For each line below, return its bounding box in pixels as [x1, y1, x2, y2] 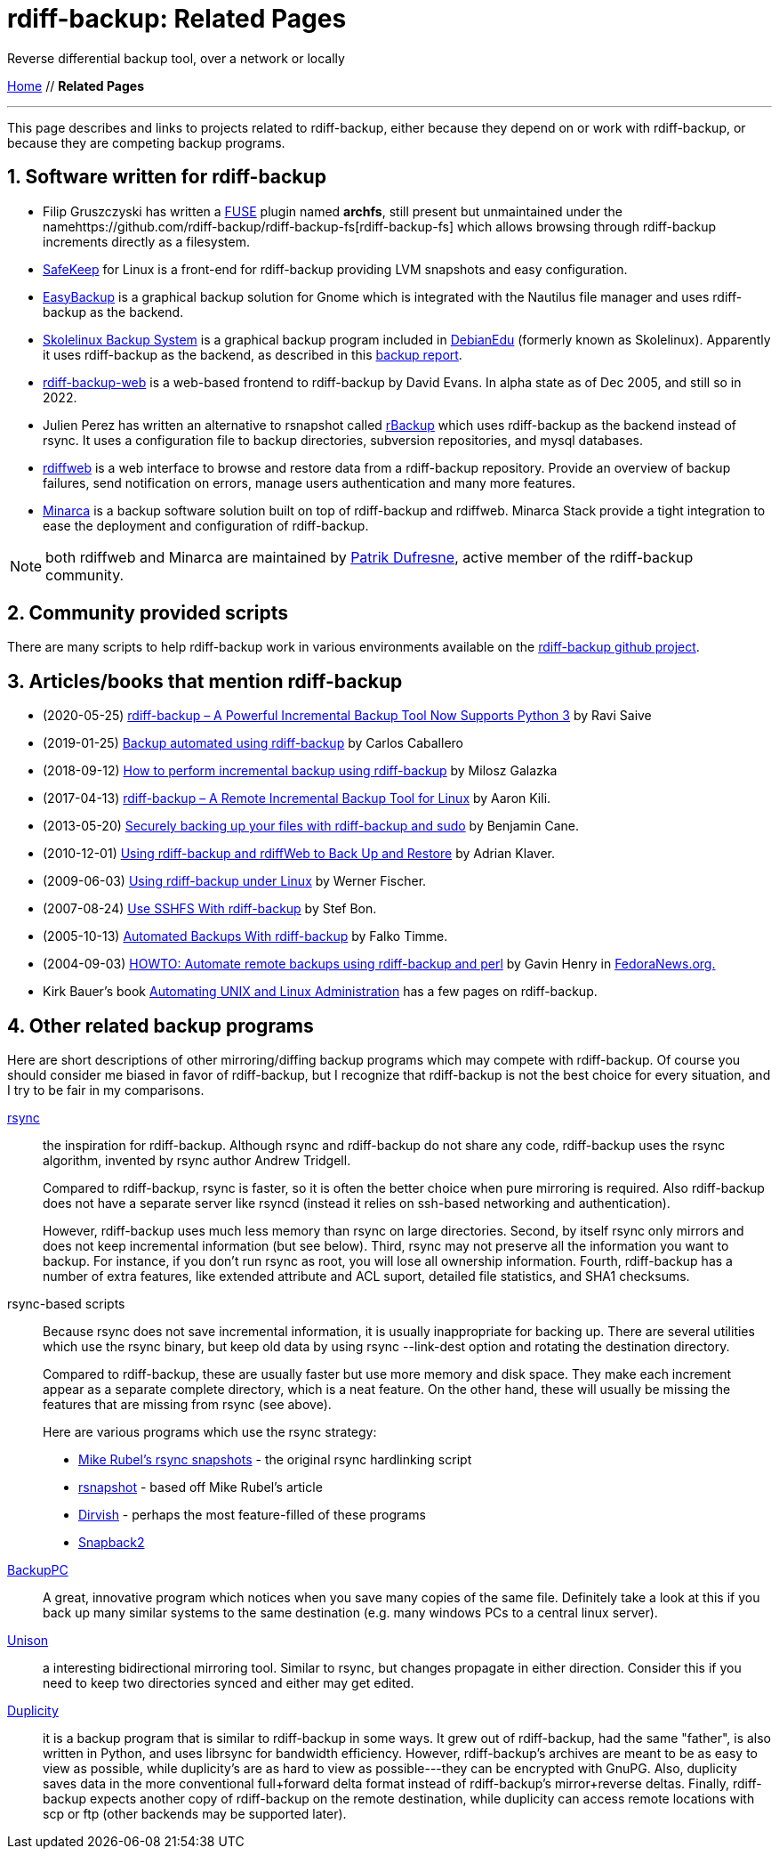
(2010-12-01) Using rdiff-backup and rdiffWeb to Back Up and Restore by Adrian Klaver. [43, 846, 555, 862]
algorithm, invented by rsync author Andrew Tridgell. [43, 1153, 351, 1169]
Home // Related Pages [7, 77, 145, 93]
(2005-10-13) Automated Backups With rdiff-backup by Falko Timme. [43, 928, 448, 944]
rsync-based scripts [7, 1296, 125, 1312]
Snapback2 [78, 1535, 145, 1551]
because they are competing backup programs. [7, 134, 285, 150]
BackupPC [7, 1562, 68, 1578]
